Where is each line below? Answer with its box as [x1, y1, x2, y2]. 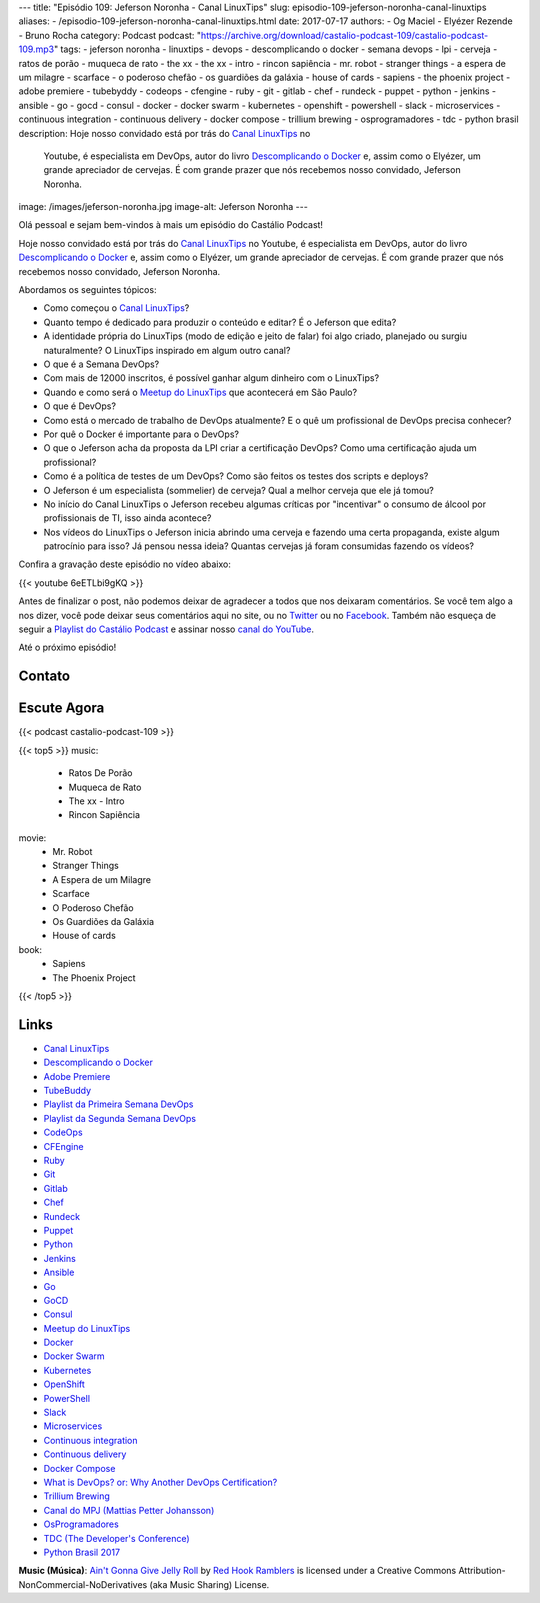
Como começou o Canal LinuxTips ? [43, 302, 190, 314]
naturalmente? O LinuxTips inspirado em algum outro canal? [43, 344, 291, 356]
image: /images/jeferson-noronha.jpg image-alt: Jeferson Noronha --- [18, 201, 309, 213]
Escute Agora [18, 700, 105, 717]
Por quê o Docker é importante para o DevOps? [43, 428, 240, 440]
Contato [18, 668, 70, 685]
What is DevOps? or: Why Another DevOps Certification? [43, 1476, 278, 1488]
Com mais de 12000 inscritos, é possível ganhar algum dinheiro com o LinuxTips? [43, 372, 380, 384]
